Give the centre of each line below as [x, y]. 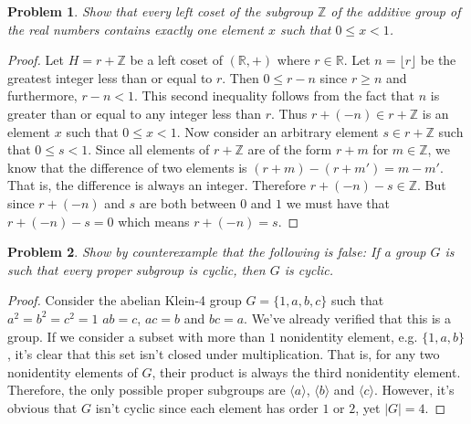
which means [154, 221]
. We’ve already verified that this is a [348, 318]
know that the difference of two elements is [127, 167]
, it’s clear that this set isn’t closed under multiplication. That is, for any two [224, 354]
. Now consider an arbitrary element [277, 131]
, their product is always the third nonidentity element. [306, 371]
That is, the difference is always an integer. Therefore [157, 185]
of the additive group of [396, 11]
